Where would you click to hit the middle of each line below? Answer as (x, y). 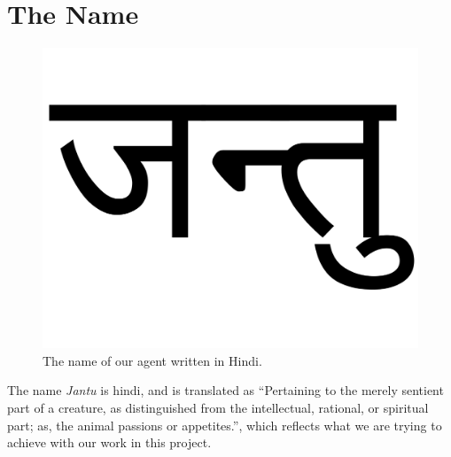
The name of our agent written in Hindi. (152, 360)
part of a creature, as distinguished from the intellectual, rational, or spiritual (218, 408)
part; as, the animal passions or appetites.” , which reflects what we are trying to (225, 425)
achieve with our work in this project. (109, 442)
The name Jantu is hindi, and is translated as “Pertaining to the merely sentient (225, 390)
